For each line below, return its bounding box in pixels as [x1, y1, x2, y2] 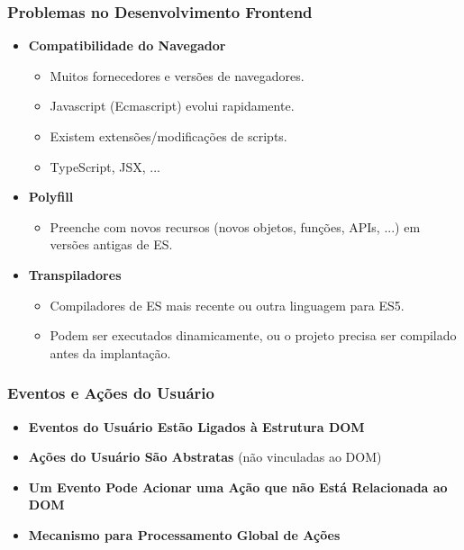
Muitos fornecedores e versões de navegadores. [50, 66, 305, 85]
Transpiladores [28, 265, 122, 284]
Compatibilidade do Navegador [28, 36, 226, 55]
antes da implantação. [50, 343, 171, 362]
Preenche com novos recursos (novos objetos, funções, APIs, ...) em [50, 217, 421, 236]
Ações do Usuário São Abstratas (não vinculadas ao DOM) [28, 447, 382, 466]
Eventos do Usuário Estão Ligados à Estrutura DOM [28, 417, 365, 436]
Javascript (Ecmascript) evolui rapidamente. [50, 96, 295, 115]
